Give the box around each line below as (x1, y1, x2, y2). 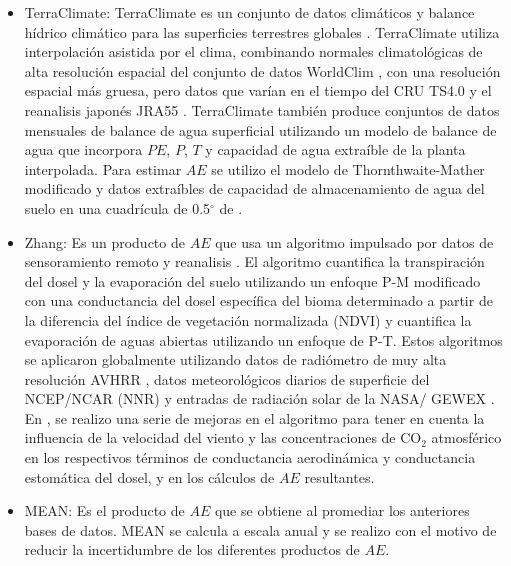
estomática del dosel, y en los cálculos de (24, 466, 275, 487)
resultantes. (304, 466, 375, 487)
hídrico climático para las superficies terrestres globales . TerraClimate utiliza (24, 21, 500, 42)
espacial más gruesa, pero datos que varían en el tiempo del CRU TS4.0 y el (24, 80, 492, 101)
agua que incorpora (24, 139, 143, 160)
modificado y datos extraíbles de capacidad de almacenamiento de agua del (24, 178, 485, 199)
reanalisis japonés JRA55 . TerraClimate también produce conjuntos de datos (24, 99, 500, 120)
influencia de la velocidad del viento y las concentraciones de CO (24, 427, 422, 448)
